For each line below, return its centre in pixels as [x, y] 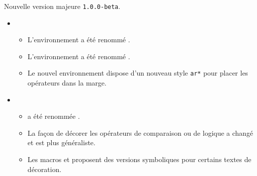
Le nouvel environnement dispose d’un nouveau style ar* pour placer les [138, 73]
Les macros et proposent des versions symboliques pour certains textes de [139, 159]
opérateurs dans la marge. [67, 83]
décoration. [44, 169]
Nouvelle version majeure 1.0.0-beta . [62, 6]
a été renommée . [54, 116]
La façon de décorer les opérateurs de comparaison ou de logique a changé [140, 132]
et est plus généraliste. [61, 142]
